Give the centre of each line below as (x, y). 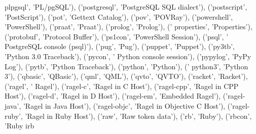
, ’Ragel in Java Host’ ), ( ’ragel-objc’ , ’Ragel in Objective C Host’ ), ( (125, 105)
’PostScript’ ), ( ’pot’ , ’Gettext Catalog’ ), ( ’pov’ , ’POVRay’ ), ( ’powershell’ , (119, 16)
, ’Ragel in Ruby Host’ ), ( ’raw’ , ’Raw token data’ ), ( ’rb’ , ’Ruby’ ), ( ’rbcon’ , (136, 116)
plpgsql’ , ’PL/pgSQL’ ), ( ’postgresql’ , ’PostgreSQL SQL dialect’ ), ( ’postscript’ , (126, 7)
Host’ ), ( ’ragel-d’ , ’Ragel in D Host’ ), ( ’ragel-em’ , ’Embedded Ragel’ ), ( (115, 96)
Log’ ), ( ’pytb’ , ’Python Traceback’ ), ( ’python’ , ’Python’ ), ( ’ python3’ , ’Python (126, 66)
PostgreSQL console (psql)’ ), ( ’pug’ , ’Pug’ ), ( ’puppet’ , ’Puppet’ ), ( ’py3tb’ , (120, 46)
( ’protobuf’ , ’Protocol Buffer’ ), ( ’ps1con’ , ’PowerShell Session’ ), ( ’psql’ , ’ (117, 36)
